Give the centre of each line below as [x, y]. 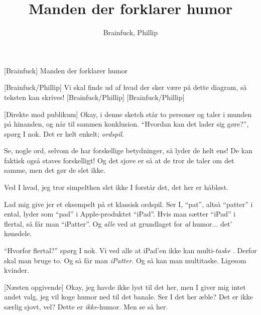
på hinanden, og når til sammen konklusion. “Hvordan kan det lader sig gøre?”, [126, 124]
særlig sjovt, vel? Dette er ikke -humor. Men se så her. [86, 306]
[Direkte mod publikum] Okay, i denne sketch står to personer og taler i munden [128, 114]
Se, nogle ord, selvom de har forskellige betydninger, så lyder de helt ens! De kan [128, 150]
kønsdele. [18, 233]
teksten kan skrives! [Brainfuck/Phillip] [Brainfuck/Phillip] [94, 97]
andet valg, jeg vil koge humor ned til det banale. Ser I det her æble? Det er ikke [128, 297]
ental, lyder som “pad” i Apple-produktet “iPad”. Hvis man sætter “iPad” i [120, 214]
